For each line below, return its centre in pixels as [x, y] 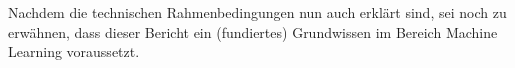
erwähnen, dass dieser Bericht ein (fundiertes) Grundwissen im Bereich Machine [253, 31]
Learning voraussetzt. [74, 51]
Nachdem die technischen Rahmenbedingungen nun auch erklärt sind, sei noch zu [257, 12]
